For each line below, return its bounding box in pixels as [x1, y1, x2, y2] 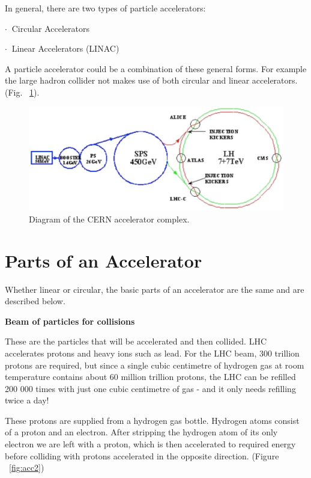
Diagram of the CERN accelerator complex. [29, 212, 190, 225]
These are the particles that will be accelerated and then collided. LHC [5, 335, 267, 348]
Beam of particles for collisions [5, 314, 135, 327]
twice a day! [5, 394, 49, 406]
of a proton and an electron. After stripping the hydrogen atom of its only [5, 426, 278, 438]
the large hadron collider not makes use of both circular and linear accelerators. [5, 74, 298, 87]
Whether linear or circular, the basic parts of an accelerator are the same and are [5, 283, 304, 295]
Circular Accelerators [11, 22, 89, 34]
